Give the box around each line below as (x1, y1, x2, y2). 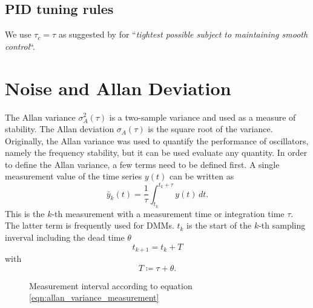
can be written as (169, 170, 234, 182)
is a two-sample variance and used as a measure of (109, 110, 296, 123)
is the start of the (186, 219, 252, 232)
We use (5, 28, 31, 41)
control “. (5, 39, 35, 52)
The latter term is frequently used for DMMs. (5, 219, 174, 232)
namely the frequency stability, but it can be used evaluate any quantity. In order (5, 146, 308, 159)
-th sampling (259, 219, 306, 232)
